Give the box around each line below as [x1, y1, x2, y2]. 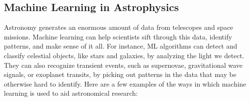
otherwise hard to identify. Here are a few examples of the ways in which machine [4, 78, 247, 88]
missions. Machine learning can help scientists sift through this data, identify [4, 31, 232, 41]
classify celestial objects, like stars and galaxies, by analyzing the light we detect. [4, 50, 244, 60]
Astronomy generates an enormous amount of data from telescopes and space [4, 22, 234, 32]
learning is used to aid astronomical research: [4, 88, 138, 98]
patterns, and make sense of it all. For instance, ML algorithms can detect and [4, 41, 237, 51]
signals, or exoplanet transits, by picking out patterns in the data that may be [4, 69, 236, 79]
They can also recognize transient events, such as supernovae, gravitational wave [4, 60, 243, 70]
